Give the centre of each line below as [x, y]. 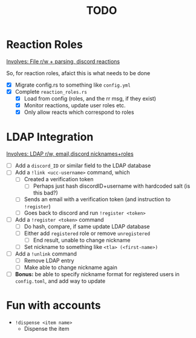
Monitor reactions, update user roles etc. [75, 105]
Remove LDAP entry [49, 260]
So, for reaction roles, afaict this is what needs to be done [78, 73]
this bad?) [46, 193]
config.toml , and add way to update [60, 281]
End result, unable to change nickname [82, 240]
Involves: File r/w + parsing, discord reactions [63, 61]
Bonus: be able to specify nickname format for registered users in [97, 274]
